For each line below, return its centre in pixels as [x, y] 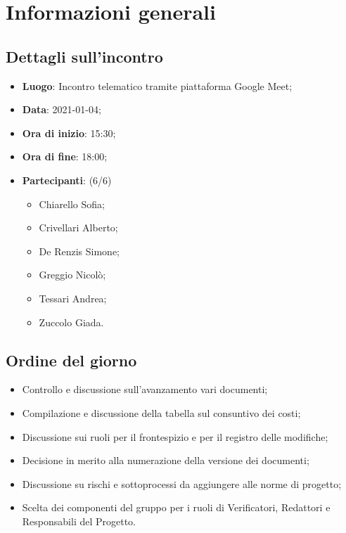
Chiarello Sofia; [72, 204]
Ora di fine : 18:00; [65, 156]
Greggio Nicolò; [72, 275]
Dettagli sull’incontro [84, 56]
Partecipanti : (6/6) [67, 180]
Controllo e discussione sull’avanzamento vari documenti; [145, 389]
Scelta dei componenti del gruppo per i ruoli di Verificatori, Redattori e [176, 507]
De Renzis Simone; [79, 251]
